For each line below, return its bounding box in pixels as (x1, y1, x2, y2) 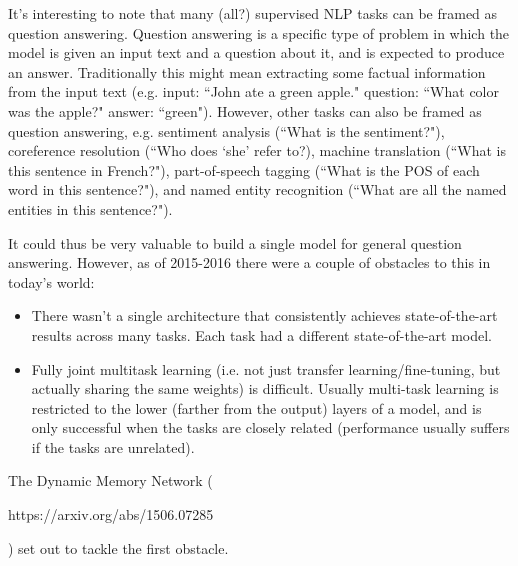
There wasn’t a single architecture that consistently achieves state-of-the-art (31, 305, 498, 326)
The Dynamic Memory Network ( (8, 470, 213, 491)
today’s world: (8, 271, 95, 292)
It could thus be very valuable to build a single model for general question (8, 232, 462, 253)
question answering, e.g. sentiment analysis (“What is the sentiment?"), (8, 120, 445, 141)
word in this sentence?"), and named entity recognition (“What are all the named (8, 179, 507, 200)
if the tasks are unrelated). (31, 436, 195, 457)
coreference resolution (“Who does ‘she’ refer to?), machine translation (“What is (8, 140, 506, 161)
